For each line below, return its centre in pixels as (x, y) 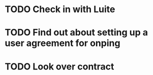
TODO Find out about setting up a (76, 33)
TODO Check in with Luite (60, 9)
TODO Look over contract (59, 66)
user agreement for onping (63, 43)
